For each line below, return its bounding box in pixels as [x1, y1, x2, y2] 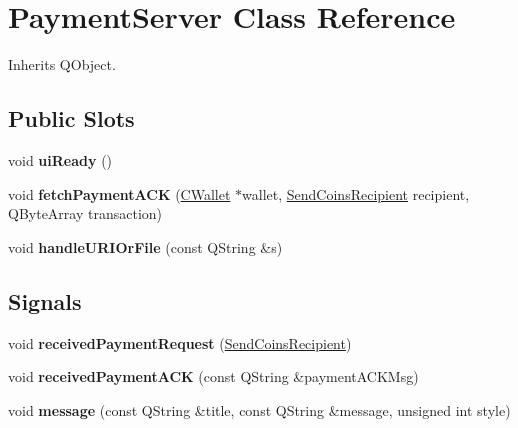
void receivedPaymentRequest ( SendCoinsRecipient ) [8, 332, 352, 353]
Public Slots [8, 103, 135, 134]
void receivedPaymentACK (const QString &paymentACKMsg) [8, 366, 419, 387]
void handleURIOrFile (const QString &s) [8, 236, 283, 257]
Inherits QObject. [8, 54, 116, 75]
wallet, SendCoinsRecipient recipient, [242, 183, 470, 204]
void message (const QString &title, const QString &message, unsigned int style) [8, 399, 511, 420]
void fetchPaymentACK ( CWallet [8, 183, 231, 204]
